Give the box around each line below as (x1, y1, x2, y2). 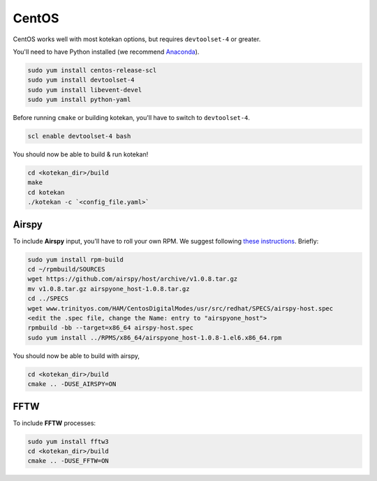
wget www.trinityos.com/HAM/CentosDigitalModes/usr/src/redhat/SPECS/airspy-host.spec (27, 304, 334, 312)
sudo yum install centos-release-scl (27, 66, 157, 74)
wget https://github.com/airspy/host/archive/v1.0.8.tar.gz (27, 275, 238, 283)
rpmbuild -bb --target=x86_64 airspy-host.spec (27, 324, 193, 332)
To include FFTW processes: (13, 419, 96, 427)
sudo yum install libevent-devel (27, 86, 142, 94)
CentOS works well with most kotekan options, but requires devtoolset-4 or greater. (13, 35, 261, 43)
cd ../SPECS (27, 295, 69, 303)
